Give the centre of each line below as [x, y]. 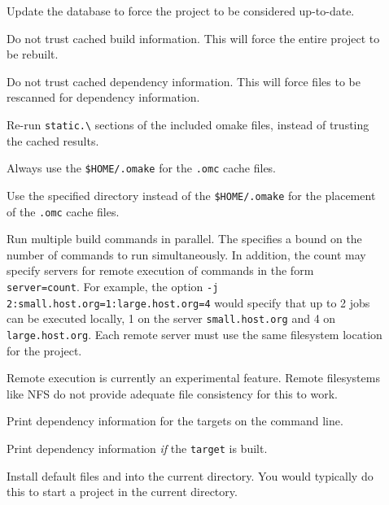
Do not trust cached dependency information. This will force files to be [184, 81]
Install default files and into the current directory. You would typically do [190, 475]
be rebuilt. [33, 54]
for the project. [44, 350]
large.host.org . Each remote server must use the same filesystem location [194, 334]
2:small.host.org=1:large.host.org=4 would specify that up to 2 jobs [188, 302]
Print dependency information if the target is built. [137, 448]
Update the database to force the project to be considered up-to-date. [181, 11]
